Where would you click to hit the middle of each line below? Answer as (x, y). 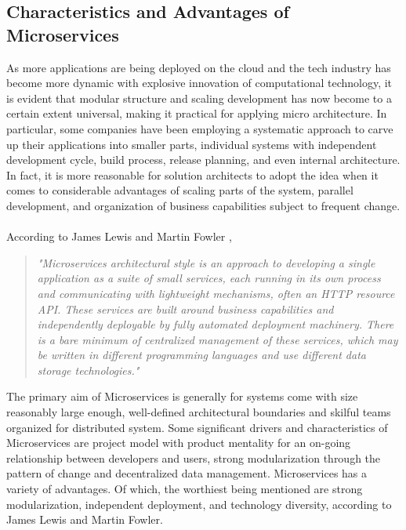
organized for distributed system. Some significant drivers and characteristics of (197, 427)
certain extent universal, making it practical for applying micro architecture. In (197, 113)
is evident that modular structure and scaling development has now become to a (199, 98)
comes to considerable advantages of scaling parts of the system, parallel (180, 190)
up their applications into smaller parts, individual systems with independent (192, 144)
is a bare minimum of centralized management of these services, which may (217, 339)
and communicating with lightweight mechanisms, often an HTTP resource (216, 293)
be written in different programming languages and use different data (201, 355)
